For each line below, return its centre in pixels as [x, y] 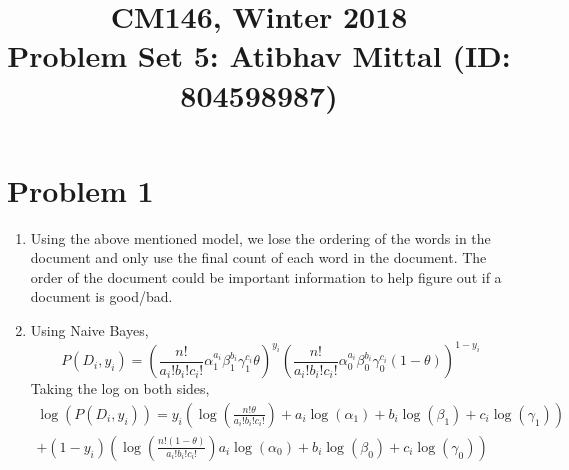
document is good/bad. [101, 296]
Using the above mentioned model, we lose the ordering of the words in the [260, 237]
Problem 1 [80, 189]
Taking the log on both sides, [120, 388]
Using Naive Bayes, [89, 330]
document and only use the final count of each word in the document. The [258, 257]
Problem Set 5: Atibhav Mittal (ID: [259, 55]
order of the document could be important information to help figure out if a [266, 276]
